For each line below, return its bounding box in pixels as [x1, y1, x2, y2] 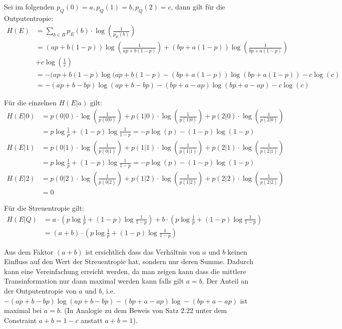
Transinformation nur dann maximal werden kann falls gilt [4, 276, 184, 286]
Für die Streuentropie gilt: [4, 203, 84, 213]
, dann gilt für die [171, 1, 226, 11]
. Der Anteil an [202, 276, 249, 286]
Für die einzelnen [4, 97, 57, 107]
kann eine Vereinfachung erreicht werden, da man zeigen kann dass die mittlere [4, 266, 246, 276]
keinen [228, 246, 247, 257]
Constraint [4, 315, 37, 325]
